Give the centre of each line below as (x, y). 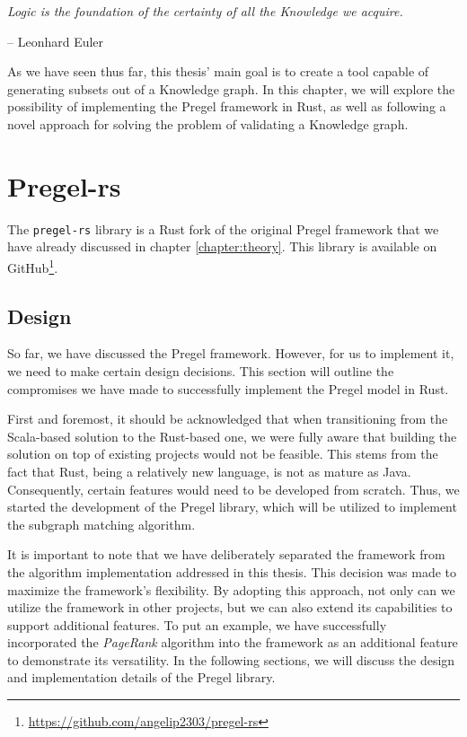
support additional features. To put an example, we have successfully (197, 624)
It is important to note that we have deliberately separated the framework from (226, 554)
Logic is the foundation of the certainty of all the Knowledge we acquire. (205, 11)
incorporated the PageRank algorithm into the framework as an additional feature (233, 642)
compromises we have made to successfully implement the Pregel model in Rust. (228, 388)
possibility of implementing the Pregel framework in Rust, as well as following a (227, 106)
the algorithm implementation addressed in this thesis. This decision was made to (232, 571)
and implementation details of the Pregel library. (141, 677)
